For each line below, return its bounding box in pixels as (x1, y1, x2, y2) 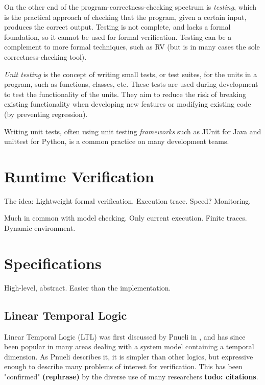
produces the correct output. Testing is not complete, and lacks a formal (4, 21, 231, 32)
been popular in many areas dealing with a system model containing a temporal (4, 341, 254, 352)
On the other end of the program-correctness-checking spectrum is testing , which (4, 2, 257, 12)
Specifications (4, 252, 102, 273)
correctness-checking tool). (4, 51, 87, 62)
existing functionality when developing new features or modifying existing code (4, 99, 251, 109)
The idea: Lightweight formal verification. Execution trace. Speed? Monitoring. (4, 195, 251, 206)
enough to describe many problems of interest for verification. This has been (4, 361, 243, 372)
